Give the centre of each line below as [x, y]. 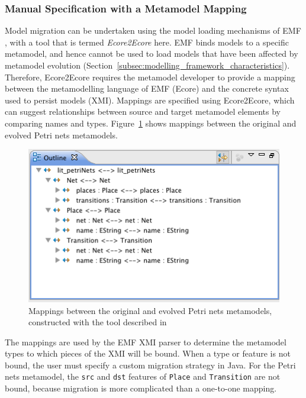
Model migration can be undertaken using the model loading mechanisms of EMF [153, 30]
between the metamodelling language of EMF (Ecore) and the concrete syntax [147, 88]
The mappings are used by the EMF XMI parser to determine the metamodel [146, 342]
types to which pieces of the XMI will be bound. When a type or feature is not [148, 353]
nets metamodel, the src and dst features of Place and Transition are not [143, 376]
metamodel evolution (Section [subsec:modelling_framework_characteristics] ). [147, 65]
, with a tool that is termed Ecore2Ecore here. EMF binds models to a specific [147, 42]
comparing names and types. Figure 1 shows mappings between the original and [151, 123]
